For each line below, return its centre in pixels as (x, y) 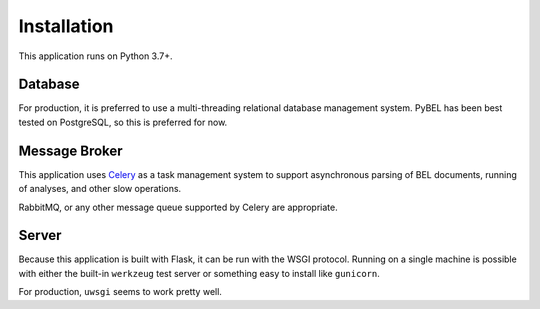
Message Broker (71, 150)
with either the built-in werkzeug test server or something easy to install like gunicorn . (199, 273)
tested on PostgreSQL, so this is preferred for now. (123, 122)
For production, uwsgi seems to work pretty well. (120, 292)
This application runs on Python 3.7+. (96, 56)
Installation (66, 26)
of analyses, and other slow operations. (100, 189)
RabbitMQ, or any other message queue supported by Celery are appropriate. (178, 207)
